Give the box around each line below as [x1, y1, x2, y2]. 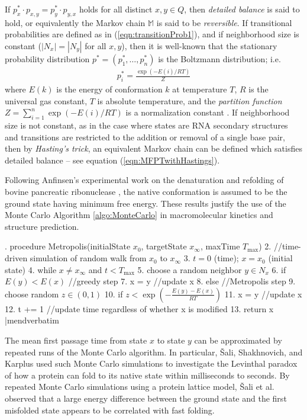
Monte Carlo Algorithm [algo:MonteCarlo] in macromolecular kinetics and [5, 209, 273, 221]
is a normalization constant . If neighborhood [125, 106, 290, 118]
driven [5, 252, 28, 264]
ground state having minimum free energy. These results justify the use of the [5, 197, 286, 209]
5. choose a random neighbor [137, 263, 242, 275]
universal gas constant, [5, 94, 88, 107]
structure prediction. [5, 220, 79, 232]
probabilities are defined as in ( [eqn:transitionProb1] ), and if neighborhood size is [5, 28, 299, 40]
